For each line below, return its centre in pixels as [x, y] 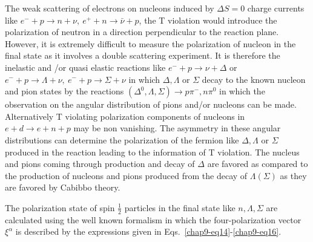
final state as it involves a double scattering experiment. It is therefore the [143, 55]
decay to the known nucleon [254, 79]
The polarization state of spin [60, 207]
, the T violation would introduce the [208, 20]
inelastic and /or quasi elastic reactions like [85, 67]
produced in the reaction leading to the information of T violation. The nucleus [152, 152]
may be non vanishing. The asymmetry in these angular [177, 128]
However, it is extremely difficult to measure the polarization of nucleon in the [150, 43]
